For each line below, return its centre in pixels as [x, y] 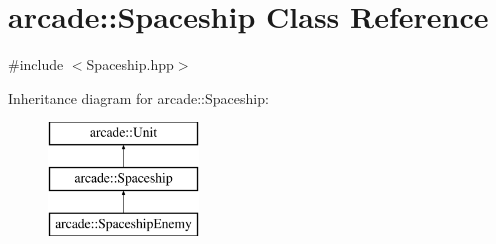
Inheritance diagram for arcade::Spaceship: [138, 97]
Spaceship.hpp [130, 64]
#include [36, 64]
